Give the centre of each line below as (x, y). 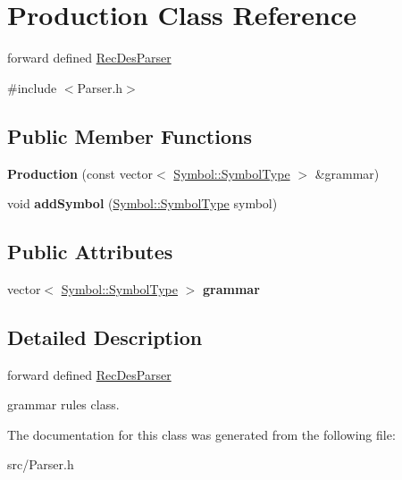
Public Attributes (90, 252)
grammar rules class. (63, 404)
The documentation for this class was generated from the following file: (201, 434)
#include (32, 87)
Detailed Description (105, 337)
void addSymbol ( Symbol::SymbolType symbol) (142, 203)
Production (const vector (80, 173)
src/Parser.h (41, 464)
